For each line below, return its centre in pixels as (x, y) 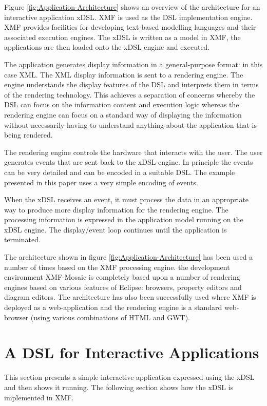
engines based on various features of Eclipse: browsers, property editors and (123, 287)
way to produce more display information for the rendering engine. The (116, 209)
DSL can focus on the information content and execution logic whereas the (122, 104)
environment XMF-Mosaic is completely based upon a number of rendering (122, 277)
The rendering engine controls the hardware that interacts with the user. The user (133, 152)
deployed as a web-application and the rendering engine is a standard (113, 307)
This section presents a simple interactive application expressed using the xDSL (129, 377)
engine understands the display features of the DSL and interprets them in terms (131, 84)
